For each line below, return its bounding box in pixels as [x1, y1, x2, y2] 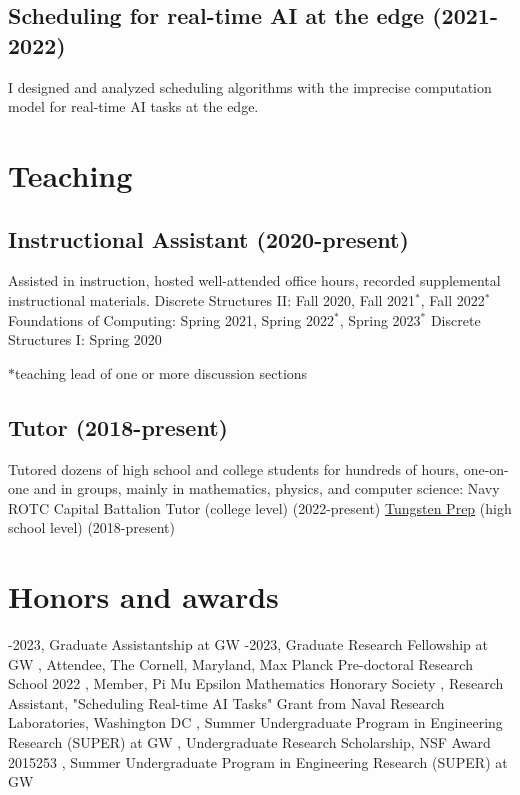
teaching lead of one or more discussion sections [15, 362, 308, 383]
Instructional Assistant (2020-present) [8, 223, 409, 254]
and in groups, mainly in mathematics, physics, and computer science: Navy [33, 478, 500, 499]
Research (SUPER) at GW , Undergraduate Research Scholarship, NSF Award [8, 732, 491, 752]
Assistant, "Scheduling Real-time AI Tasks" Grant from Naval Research [8, 692, 445, 713]
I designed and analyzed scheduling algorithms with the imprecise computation [8, 76, 492, 97]
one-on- [463, 458, 509, 479]
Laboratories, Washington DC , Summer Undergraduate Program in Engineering [8, 712, 503, 733]
